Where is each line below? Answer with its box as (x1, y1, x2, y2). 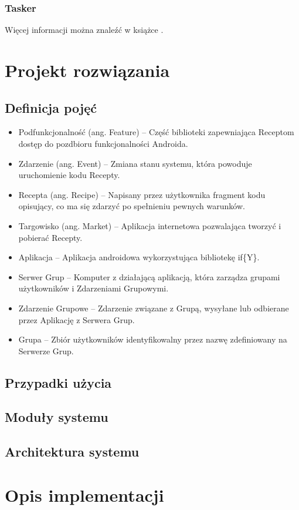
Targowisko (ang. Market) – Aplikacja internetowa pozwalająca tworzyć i (18, 219, 281, 231)
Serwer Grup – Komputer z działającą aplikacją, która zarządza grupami (18, 270, 280, 283)
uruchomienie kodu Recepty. (18, 169, 120, 181)
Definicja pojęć (5, 98, 97, 116)
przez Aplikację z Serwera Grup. (18, 313, 135, 326)
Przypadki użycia (5, 373, 112, 391)
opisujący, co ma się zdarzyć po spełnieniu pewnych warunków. (18, 200, 245, 212)
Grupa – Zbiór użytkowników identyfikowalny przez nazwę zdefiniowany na (18, 333, 287, 345)
